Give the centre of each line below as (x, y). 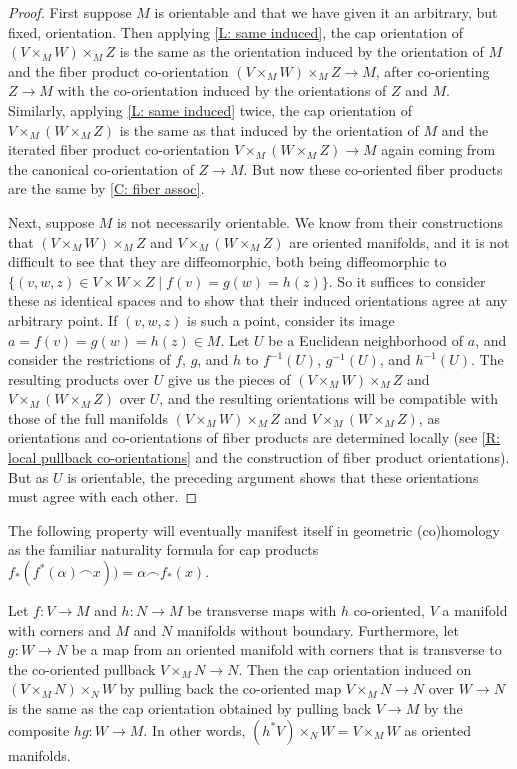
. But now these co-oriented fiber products (373, 168)
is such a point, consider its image (291, 319)
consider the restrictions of (89, 359)
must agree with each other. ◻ (103, 496)
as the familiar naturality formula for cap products (163, 549)
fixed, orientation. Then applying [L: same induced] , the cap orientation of (236, 31)
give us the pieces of (229, 378)
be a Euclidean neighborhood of (366, 339)
